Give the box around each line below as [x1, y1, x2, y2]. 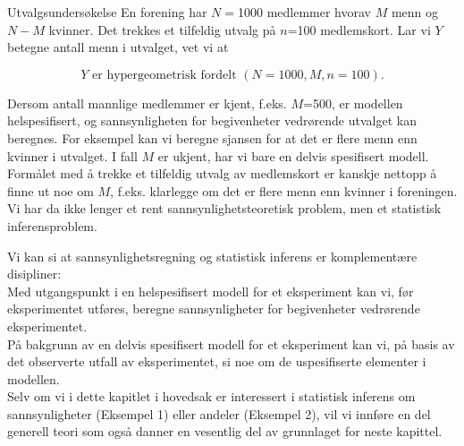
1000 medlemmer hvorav [237, 3, 371, 21]
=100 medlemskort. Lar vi [287, 20, 431, 39]
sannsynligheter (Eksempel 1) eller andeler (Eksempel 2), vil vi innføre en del [7, 404, 431, 423]
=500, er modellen [302, 93, 403, 112]
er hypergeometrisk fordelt [92, 68, 237, 81]
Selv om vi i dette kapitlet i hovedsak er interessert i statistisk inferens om [7, 387, 416, 406]
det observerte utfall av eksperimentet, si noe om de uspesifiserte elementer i [7, 352, 426, 371]
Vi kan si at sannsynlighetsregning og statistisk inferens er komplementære [7, 246, 418, 265]
